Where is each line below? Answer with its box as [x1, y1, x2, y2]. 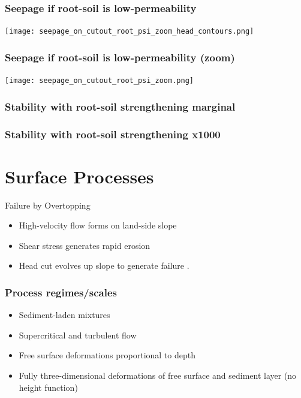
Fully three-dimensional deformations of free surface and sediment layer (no [19, 369, 297, 381]
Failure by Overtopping [5, 198, 91, 211]
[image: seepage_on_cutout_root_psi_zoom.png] [5, 76, 194, 85]
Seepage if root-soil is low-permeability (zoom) [5, 49, 235, 64]
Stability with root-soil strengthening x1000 [5, 126, 221, 141]
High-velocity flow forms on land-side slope [19, 219, 177, 231]
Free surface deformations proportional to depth [19, 349, 195, 361]
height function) [19, 381, 78, 393]
